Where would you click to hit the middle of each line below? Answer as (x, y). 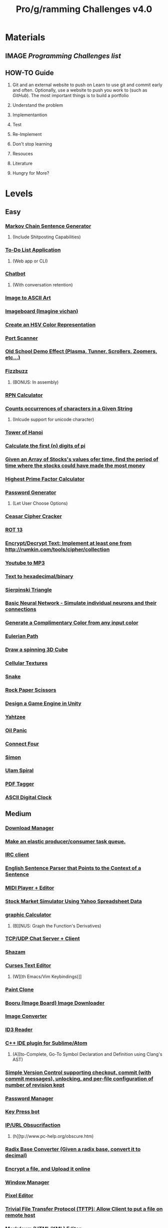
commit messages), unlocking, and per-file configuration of (79, 1079)
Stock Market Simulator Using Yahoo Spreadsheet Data (74, 901)
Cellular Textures (26, 663)
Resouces (23, 154)
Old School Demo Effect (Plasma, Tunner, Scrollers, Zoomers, (81, 352)
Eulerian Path (22, 636)
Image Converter (26, 1016)
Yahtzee (15, 717)
